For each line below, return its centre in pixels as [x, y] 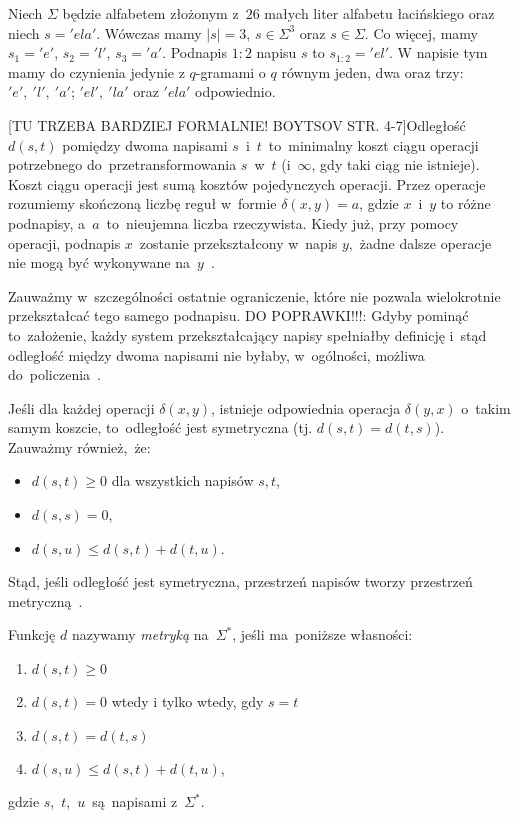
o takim [486, 407]
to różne [465, 203]
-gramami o [230, 71]
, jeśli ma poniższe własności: [322, 634]
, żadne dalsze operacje [420, 242]
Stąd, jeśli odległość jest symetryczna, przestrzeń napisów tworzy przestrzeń [240, 581]
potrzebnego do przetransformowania [122, 164]
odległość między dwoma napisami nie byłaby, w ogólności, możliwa [216, 354]
